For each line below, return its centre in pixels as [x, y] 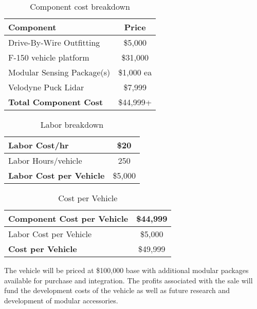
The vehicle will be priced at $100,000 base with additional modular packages [126, 270]
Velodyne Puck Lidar [46, 87]
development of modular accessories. [61, 300]
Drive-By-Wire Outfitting [54, 42]
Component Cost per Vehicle [68, 218]
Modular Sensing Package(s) [59, 72]
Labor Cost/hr [39, 145]
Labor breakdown [72, 124]
